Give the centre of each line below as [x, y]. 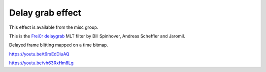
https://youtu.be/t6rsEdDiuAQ [39, 54]
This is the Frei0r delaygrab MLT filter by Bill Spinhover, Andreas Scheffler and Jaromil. [97, 36]
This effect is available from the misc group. [54, 27]
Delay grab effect [45, 13]
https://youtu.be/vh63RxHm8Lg [41, 63]
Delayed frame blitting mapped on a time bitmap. [59, 45]
